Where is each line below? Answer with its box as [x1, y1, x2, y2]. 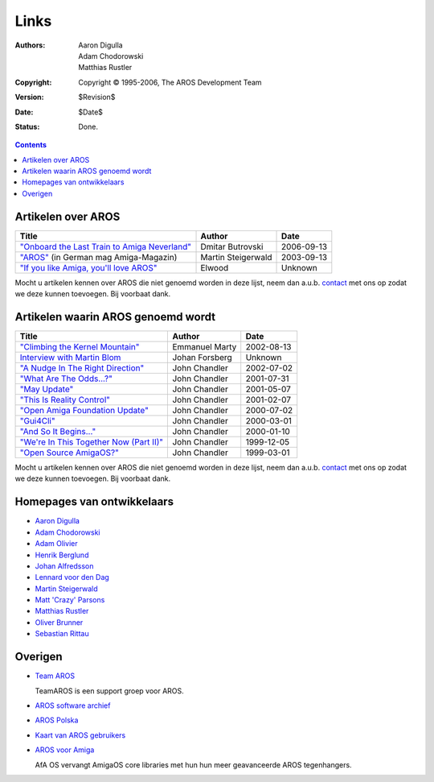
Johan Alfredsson [35, 561, 94, 571]
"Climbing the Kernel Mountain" [19, 341, 140, 353]
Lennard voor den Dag [35, 573, 110, 582]
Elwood [200, 262, 229, 273]
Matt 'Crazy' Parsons [35, 595, 105, 605]
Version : [14, 93, 44, 102]
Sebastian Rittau [35, 629, 89, 639]
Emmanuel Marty [172, 341, 237, 353]
